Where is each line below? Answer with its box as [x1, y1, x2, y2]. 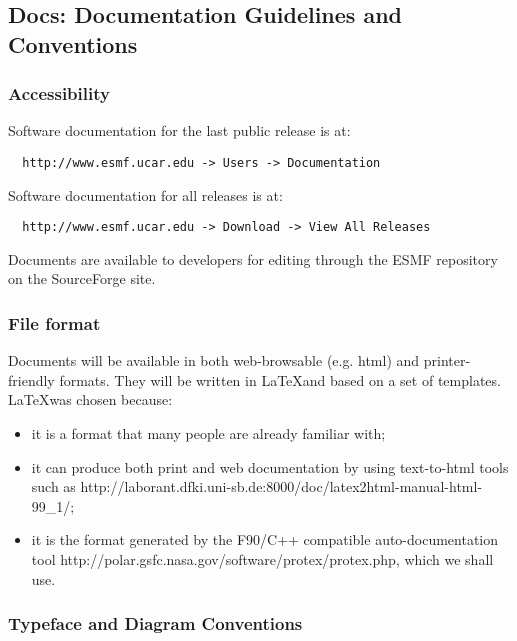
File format [8, 311, 101, 335]
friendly [8, 369, 55, 390]
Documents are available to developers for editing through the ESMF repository [8, 248, 498, 269]
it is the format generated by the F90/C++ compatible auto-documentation [31, 529, 499, 550]
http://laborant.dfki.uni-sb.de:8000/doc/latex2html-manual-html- [80, 476, 483, 497]
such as [31, 476, 76, 497]
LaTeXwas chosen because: [8, 389, 173, 410]
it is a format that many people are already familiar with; [31, 423, 386, 444]
